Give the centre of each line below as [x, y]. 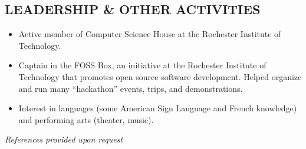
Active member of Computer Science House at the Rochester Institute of [150, 34]
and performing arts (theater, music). [86, 119]
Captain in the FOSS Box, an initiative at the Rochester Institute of [142, 65]
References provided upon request [64, 139]
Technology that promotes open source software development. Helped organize [160, 76]
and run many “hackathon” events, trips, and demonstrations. [131, 88]
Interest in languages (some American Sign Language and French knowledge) [158, 108]
